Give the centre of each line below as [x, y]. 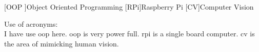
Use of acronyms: [31, 23]
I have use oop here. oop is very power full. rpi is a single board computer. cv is [129, 34]
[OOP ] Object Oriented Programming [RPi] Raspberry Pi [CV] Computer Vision [129, 7]
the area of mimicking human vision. [62, 43]
